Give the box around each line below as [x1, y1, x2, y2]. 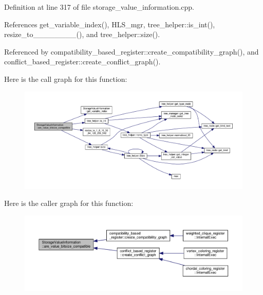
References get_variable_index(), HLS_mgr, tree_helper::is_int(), [4, 19, 215, 29]
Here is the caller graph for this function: [4, 198, 134, 209]
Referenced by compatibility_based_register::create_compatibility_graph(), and [4, 46, 259, 57]
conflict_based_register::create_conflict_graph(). [4, 56, 161, 67]
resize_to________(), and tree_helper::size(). [4, 29, 160, 40]
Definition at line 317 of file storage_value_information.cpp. [4, 2, 194, 12]
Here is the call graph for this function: [4, 73, 127, 84]
